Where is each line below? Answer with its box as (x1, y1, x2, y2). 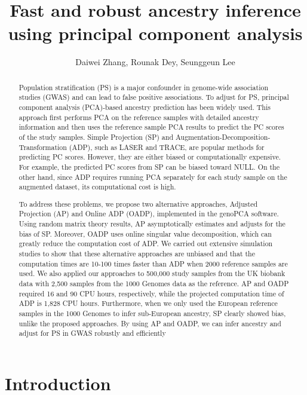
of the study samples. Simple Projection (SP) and (19, 131, 174, 142)
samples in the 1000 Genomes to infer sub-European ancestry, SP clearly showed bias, (19, 308, 286, 319)
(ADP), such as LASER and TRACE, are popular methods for (69, 142, 265, 152)
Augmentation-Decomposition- (175, 131, 271, 142)
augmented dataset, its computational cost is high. (19, 182, 176, 192)
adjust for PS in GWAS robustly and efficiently (19, 328, 166, 338)
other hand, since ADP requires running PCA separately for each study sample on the (19, 172, 287, 182)
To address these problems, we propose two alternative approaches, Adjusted (19, 198, 258, 209)
